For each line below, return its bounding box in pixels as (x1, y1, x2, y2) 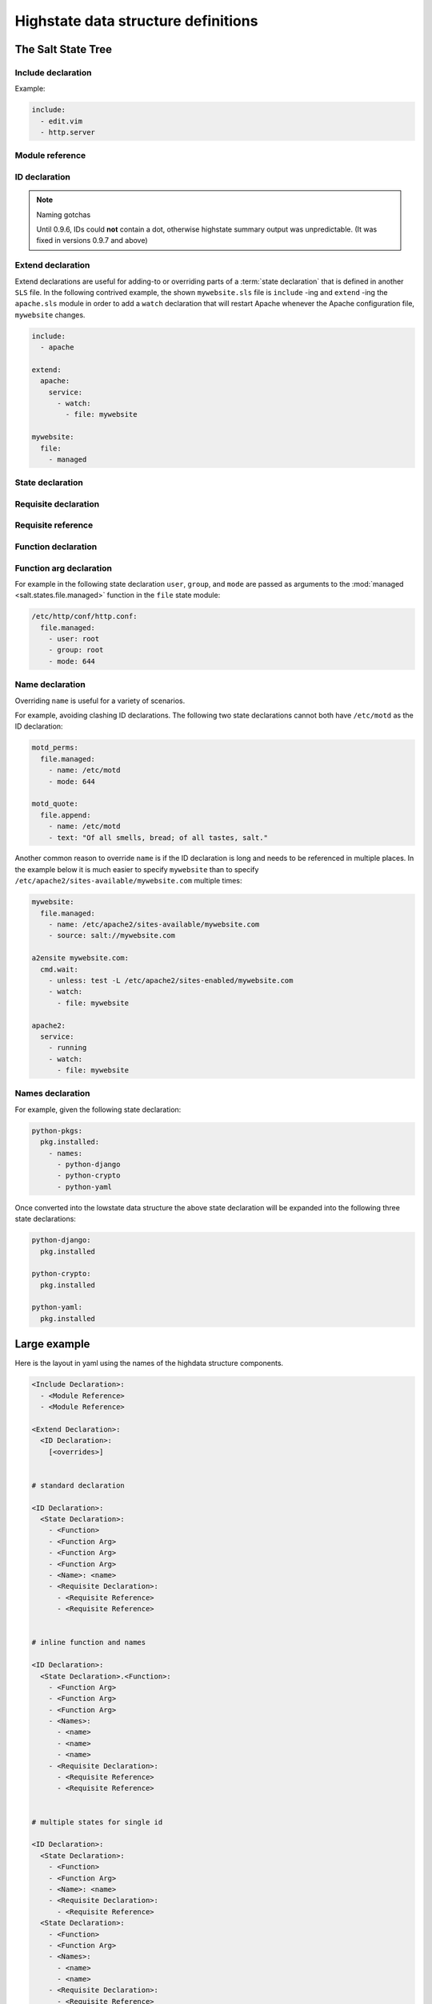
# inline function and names (31, 1638, 146, 1647)
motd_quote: (31, 799, 79, 809)
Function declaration (14, 541, 98, 552)
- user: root (48, 634, 100, 644)
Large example (14, 1337, 90, 1351)
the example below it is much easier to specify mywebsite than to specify (14, 864, 259, 874)
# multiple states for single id (31, 1817, 163, 1827)
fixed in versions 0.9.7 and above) (36, 236, 148, 245)
